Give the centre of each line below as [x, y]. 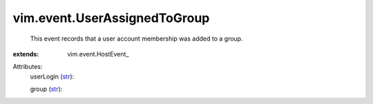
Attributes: [28, 67]
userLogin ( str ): [52, 76]
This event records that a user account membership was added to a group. [136, 39]
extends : [26, 54]
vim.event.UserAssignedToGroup [111, 18]
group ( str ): [46, 89]
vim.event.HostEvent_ [98, 54]
